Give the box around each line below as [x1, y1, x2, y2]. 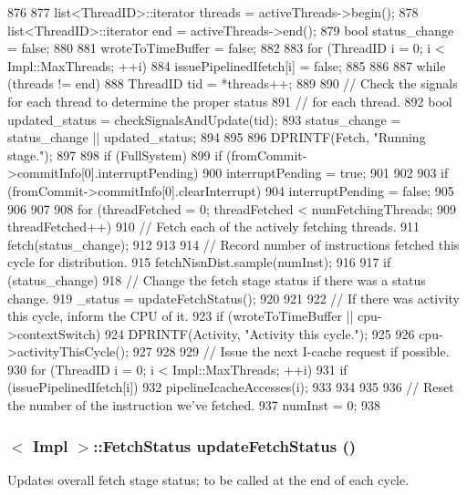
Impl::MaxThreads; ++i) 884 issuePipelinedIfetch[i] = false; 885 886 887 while [7, 56, 446, 75]
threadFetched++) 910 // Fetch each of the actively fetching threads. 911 [7, 217, 420, 236]
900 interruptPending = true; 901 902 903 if [202, 163, 449, 182]
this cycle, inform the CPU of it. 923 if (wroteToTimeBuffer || [7, 306, 354, 325]
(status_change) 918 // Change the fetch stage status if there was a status [7, 270, 426, 289]
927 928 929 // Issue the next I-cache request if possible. [132, 342, 450, 361]
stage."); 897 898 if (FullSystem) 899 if [7, 145, 223, 164]
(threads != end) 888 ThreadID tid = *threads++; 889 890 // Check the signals [7, 74, 458, 93]
